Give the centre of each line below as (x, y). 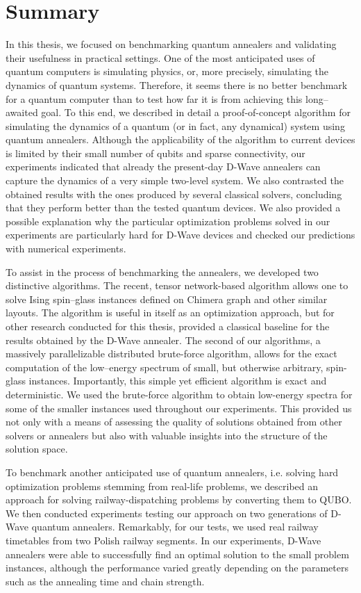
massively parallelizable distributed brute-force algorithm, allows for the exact (171, 354)
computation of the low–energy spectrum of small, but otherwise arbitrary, (165, 367)
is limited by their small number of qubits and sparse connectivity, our (156, 153)
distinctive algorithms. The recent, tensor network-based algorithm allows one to (177, 285)
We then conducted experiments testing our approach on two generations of (167, 513)
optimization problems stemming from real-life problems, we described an (162, 486)
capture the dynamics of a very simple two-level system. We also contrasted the (175, 180)
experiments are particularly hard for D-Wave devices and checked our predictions (180, 235)
